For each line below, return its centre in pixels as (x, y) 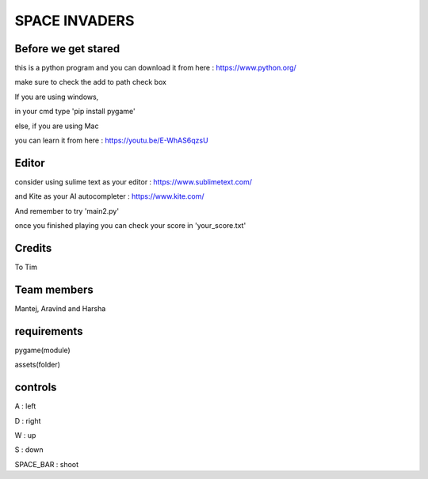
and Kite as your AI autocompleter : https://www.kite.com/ (110, 196)
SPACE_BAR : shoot (47, 464)
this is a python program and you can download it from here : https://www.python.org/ (155, 68)
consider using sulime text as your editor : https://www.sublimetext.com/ (134, 181)
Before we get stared (67, 49)
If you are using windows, (57, 97)
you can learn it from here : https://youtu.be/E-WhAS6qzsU (112, 141)
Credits (33, 248)
